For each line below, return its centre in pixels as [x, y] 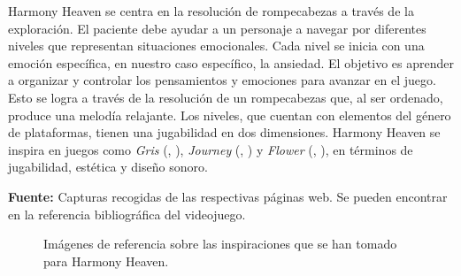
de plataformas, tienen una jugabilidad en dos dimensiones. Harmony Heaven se [224, 132]
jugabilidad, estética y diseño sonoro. [108, 167]
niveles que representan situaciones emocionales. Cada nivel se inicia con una [216, 46]
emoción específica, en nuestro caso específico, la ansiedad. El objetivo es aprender [231, 62]
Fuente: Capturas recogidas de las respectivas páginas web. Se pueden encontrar [228, 196]
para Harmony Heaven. [106, 261]
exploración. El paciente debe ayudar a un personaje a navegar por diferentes [217, 28]
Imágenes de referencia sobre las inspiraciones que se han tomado [220, 244]
